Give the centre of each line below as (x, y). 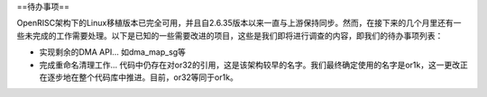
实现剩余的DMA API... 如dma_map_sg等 (113, 52)
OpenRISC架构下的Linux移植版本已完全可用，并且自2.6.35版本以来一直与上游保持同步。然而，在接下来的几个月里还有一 (239, 23)
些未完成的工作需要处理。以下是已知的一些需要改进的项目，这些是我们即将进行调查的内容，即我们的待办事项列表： (230, 35)
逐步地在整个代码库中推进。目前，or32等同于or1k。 (142, 77)
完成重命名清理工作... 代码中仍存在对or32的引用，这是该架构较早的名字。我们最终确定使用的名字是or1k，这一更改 (249, 65)
